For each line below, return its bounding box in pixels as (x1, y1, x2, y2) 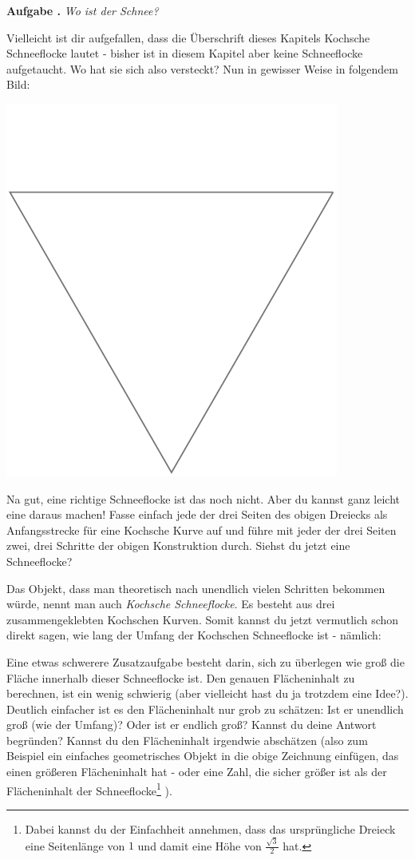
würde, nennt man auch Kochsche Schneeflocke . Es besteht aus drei (6, 595, 335, 612)
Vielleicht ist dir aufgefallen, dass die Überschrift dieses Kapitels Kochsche (6, 29, 370, 46)
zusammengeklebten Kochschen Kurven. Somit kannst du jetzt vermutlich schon (6, 611, 399, 627)
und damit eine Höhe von (137, 837, 262, 854)
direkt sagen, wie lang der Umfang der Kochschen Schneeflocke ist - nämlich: (6, 627, 381, 643)
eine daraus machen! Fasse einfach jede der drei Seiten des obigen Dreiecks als (6, 506, 388, 523)
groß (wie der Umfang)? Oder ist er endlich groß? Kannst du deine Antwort (6, 716, 377, 733)
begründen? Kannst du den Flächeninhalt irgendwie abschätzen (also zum (6, 731, 368, 748)
